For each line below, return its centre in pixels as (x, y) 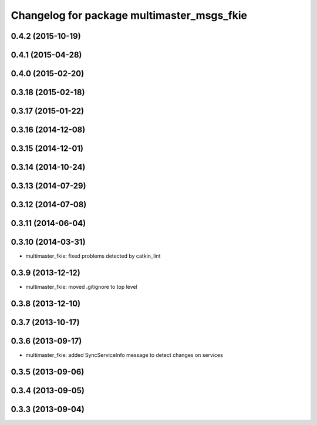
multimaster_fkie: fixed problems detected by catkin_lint (93, 256)
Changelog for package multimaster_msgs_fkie (129, 15)
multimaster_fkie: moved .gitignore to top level (81, 287)
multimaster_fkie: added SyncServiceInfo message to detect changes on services (124, 355)
